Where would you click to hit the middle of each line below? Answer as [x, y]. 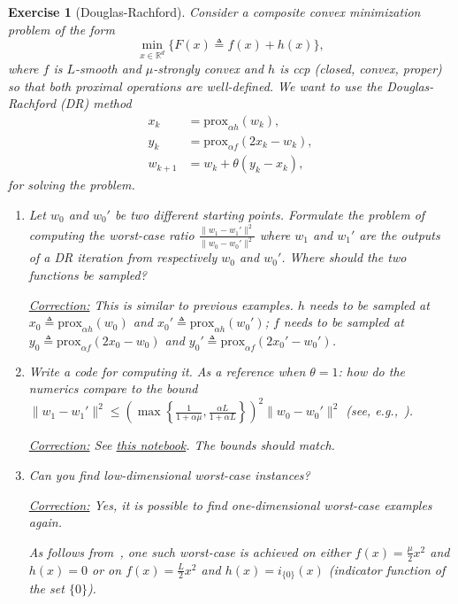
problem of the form [61, 29]
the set [46, 589]
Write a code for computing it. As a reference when [167, 371]
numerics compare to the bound [113, 388]
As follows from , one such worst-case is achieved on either [190, 551]
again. [46, 522]
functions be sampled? [88, 274]
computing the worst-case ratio [111, 234]
